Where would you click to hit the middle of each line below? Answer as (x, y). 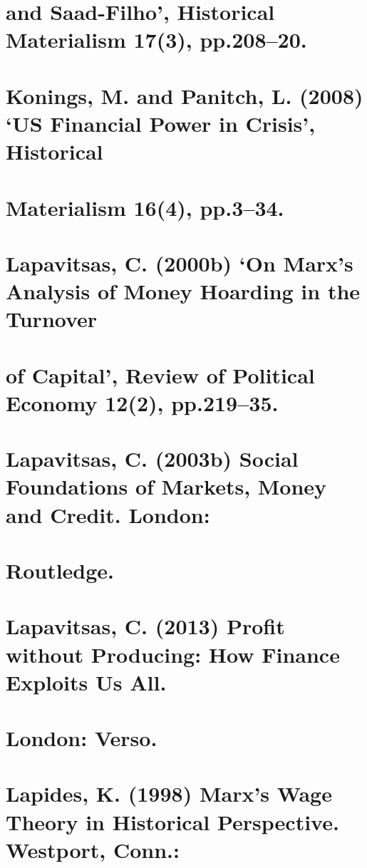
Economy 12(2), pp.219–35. (142, 402)
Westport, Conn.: (93, 849)
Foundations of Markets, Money (166, 486)
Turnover (52, 319)
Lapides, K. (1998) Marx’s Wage (169, 794)
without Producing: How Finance (173, 654)
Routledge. (60, 570)
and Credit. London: (108, 514)
